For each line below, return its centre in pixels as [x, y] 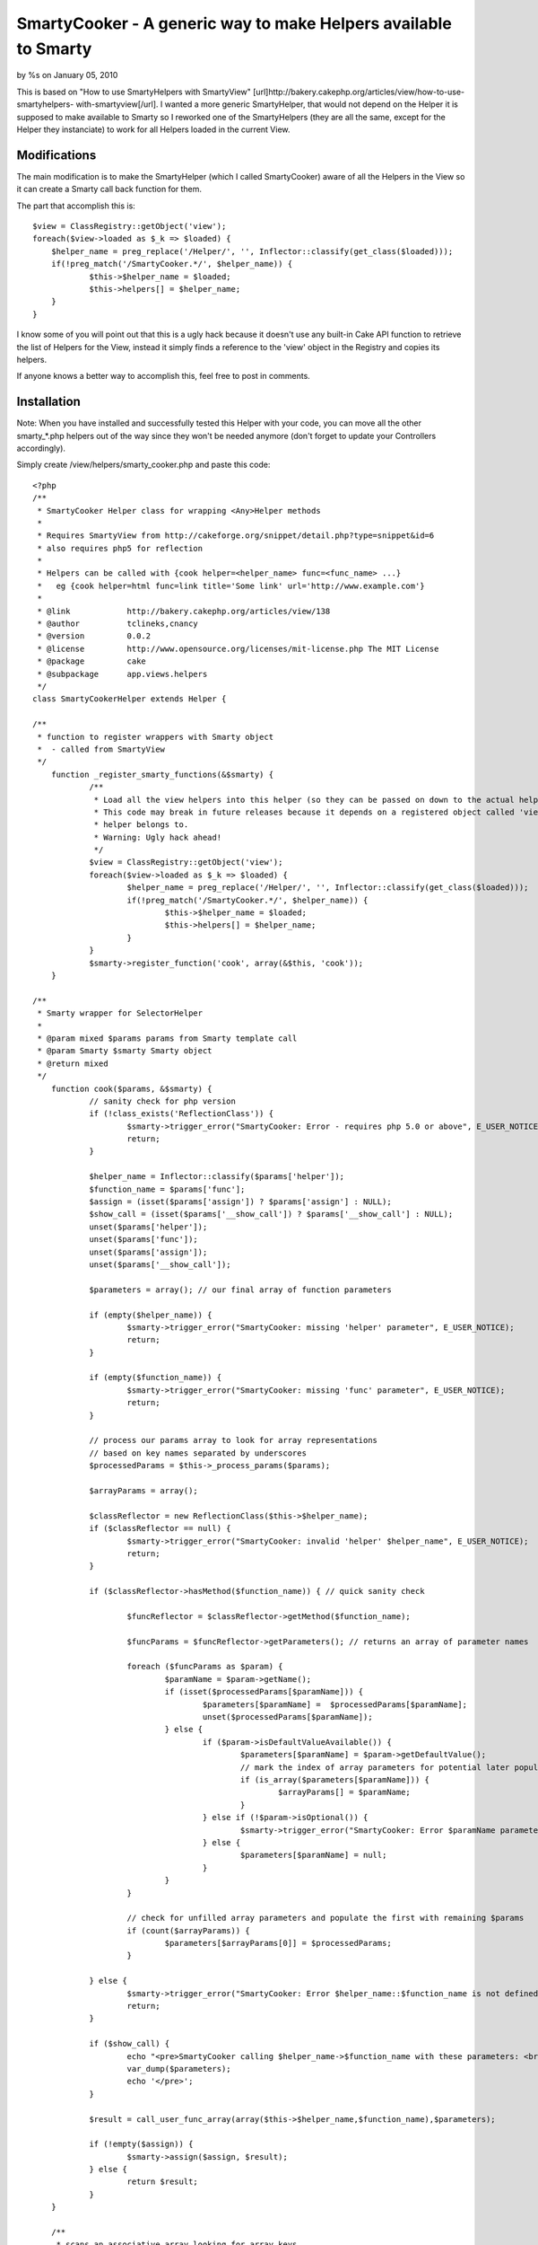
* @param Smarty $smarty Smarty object [125, 1051]
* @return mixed [73, 1063]
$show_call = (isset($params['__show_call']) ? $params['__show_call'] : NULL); [271, 1214]
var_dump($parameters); [179, 2069]
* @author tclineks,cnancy [118, 624]
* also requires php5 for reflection [120, 548]
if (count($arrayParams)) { [188, 1930]
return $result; [163, 2182]
